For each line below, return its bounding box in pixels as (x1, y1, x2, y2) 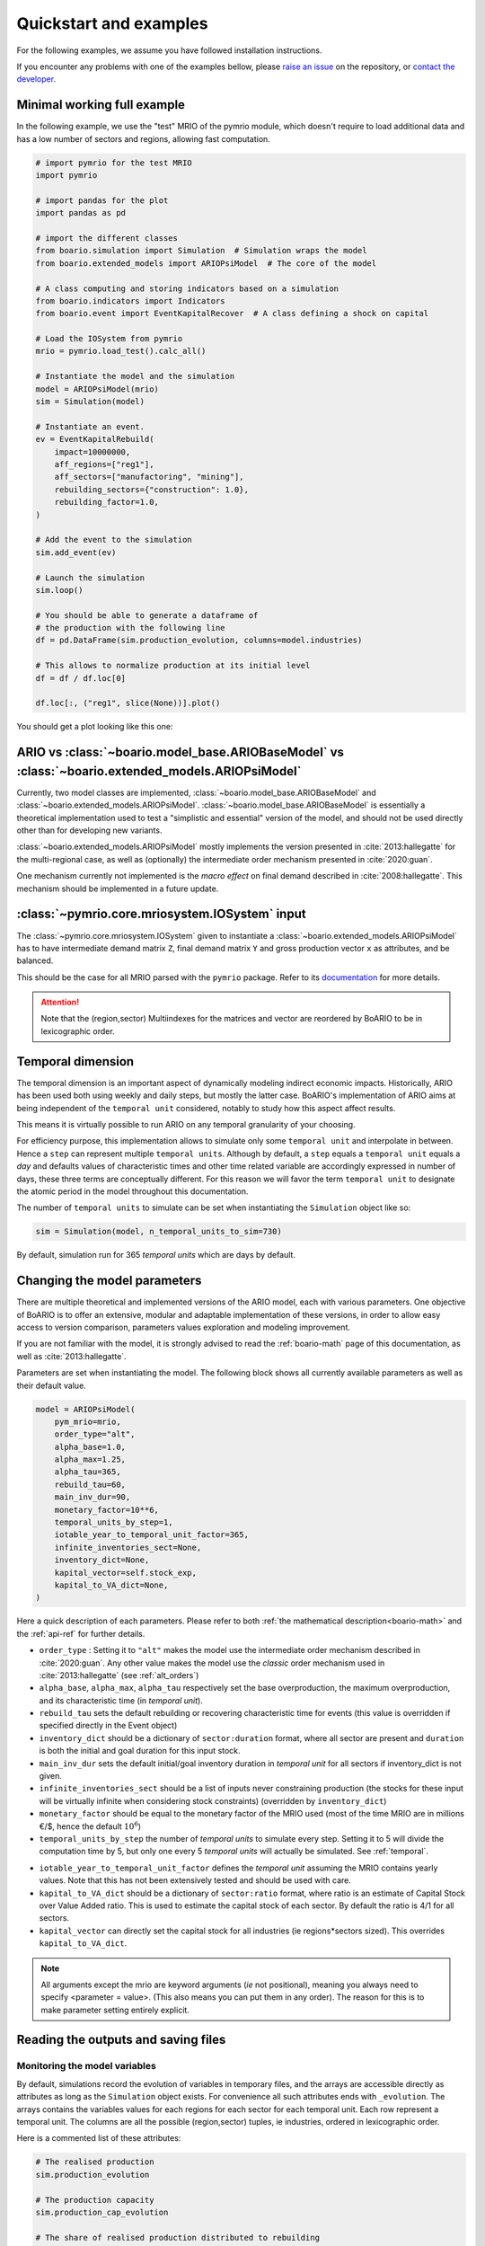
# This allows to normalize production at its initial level (35, 660, 311, 671)
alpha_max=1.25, (54, 1455, 126, 1464)
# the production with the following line (35, 623, 225, 633)
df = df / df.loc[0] (35, 673, 126, 683)
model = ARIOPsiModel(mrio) (35, 384, 159, 394)
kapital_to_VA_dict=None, (54, 1579, 169, 1590)
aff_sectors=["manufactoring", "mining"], (54, 472, 244, 482)
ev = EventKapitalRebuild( (35, 434, 154, 445)
